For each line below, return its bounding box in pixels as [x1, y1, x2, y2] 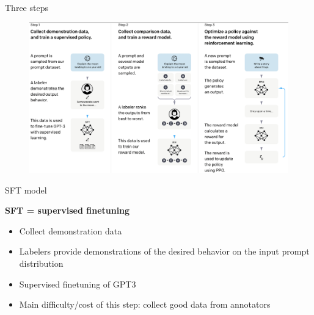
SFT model [5, 183, 47, 196]
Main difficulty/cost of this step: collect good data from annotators [19, 298, 271, 311]
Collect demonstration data [19, 224, 122, 237]
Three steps [5, 1, 48, 13]
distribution [19, 256, 64, 269]
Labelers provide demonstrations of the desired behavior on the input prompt [19, 245, 310, 258]
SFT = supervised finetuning [5, 204, 130, 217]
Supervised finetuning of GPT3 [19, 277, 136, 290]
